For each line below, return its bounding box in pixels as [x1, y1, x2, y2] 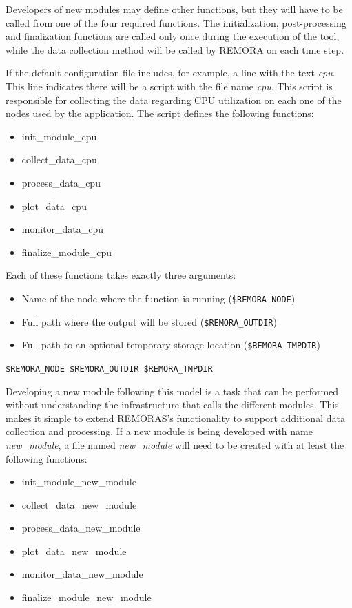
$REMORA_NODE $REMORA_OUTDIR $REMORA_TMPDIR [6, 364, 213, 374]
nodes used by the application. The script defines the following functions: [6, 106, 314, 120]
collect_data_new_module [21, 497, 137, 512]
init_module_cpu [21, 129, 97, 143]
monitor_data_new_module [21, 567, 143, 581]
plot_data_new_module [21, 543, 127, 558]
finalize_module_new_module [21, 590, 152, 605]
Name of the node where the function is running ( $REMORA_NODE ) [21, 291, 296, 305]
